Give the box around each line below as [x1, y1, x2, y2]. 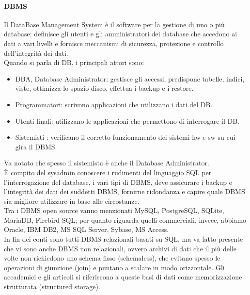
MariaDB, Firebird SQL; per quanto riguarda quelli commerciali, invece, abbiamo [4, 214, 247, 225]
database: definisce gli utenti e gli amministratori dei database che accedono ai [4, 29, 237, 39]
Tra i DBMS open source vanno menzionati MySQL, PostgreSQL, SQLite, [4, 205, 224, 215]
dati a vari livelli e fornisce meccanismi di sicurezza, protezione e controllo [4, 38, 224, 48]
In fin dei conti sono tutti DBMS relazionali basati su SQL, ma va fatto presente [4, 234, 243, 244]
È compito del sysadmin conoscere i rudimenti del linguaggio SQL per [4, 167, 212, 177]
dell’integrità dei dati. [4, 48, 68, 58]
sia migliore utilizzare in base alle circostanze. [4, 196, 140, 206]
